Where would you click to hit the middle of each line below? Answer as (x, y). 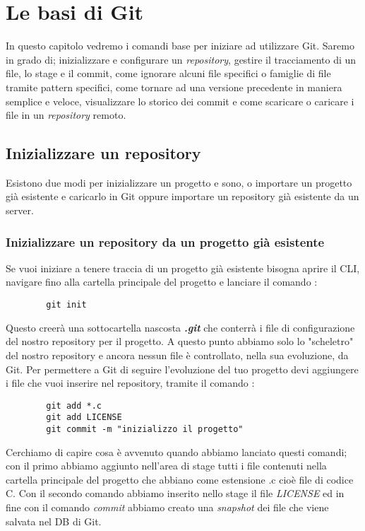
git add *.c (74, 405)
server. (20, 210)
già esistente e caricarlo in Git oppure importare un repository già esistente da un (182, 196)
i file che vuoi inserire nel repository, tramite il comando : (130, 383)
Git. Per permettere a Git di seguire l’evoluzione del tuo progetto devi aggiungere (182, 369)
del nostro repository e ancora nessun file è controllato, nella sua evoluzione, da (177, 355)
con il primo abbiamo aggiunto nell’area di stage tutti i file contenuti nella (166, 466)
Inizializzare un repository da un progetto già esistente (165, 241)
